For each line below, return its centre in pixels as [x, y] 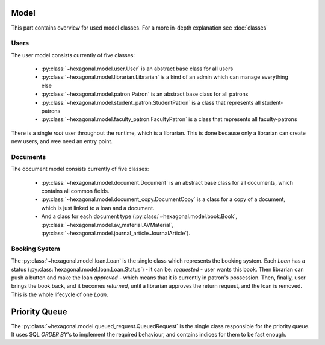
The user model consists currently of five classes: [73, 55]
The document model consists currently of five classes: [80, 169]
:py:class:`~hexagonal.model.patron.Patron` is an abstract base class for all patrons [145, 94]
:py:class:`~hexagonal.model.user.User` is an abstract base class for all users [137, 69]
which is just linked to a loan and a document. [98, 208]
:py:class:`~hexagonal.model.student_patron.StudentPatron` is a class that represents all [151, 102]
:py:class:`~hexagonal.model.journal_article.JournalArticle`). [116, 233]
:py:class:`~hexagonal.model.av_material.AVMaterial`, [107, 225]
